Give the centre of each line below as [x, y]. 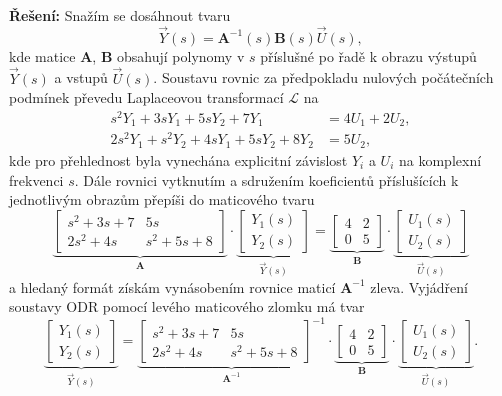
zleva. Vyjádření [419, 286]
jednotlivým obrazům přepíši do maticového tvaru [162, 199]
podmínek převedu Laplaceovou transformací [146, 97]
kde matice [42, 55]
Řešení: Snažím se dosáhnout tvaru [120, 15]
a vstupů [81, 77]
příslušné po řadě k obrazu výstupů [368, 55]
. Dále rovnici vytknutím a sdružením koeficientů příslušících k [266, 179]
